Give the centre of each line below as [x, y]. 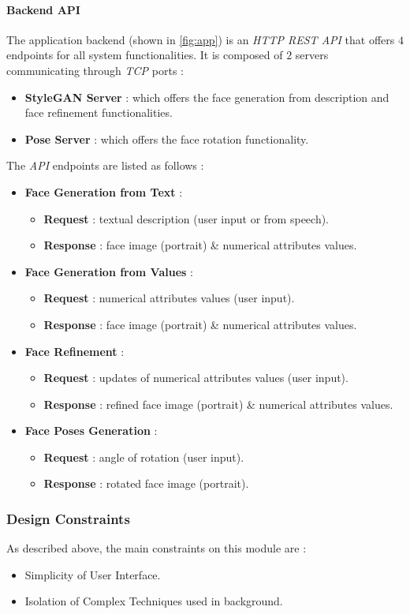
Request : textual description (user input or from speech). [186, 218]
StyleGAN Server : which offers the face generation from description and [207, 97]
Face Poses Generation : [91, 431]
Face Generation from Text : [104, 191]
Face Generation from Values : [109, 271]
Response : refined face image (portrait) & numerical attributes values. [218, 404]
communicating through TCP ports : [95, 70]
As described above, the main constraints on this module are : [157, 548]
